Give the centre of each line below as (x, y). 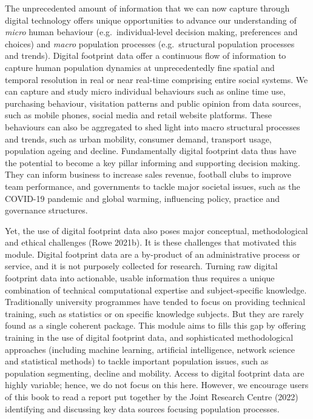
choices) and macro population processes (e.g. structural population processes (150, 43)
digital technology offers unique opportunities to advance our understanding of (151, 20)
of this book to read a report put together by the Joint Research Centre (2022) (152, 397)
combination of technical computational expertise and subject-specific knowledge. (156, 290)
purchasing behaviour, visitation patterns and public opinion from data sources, (153, 103)
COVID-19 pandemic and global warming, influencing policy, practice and (142, 198)
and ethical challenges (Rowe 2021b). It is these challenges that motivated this (151, 242)
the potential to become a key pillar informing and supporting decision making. (153, 162)
